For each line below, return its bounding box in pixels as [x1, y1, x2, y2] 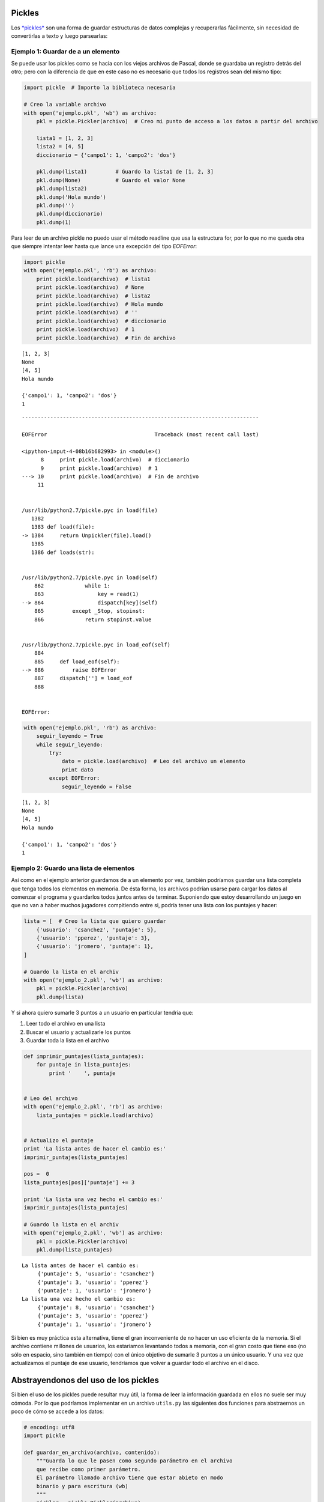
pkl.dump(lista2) [36, 185, 88, 192]
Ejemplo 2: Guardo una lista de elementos [11, 864, 135, 872]
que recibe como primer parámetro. [36, 1466, 141, 1473]
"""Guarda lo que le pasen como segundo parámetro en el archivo [36, 1458, 233, 1464]
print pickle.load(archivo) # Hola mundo [36, 300, 163, 308]
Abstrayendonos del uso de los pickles [11, 1375, 159, 1385]
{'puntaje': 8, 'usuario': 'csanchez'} [37, 1304, 155, 1311]
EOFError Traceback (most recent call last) [22, 431, 259, 438]
